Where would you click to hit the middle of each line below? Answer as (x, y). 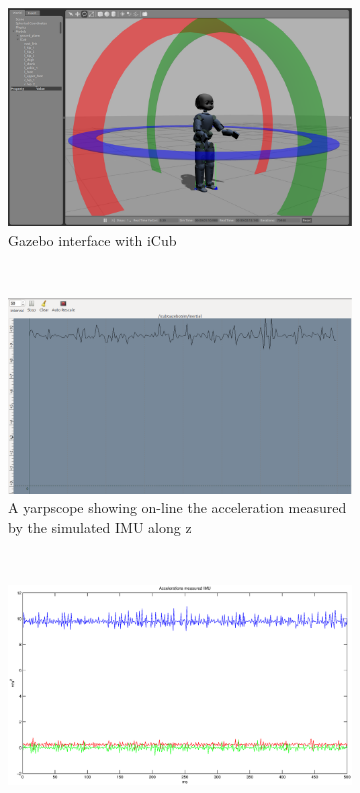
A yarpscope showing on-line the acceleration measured (177, 507)
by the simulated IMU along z (100, 526)
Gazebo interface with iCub (92, 239)
